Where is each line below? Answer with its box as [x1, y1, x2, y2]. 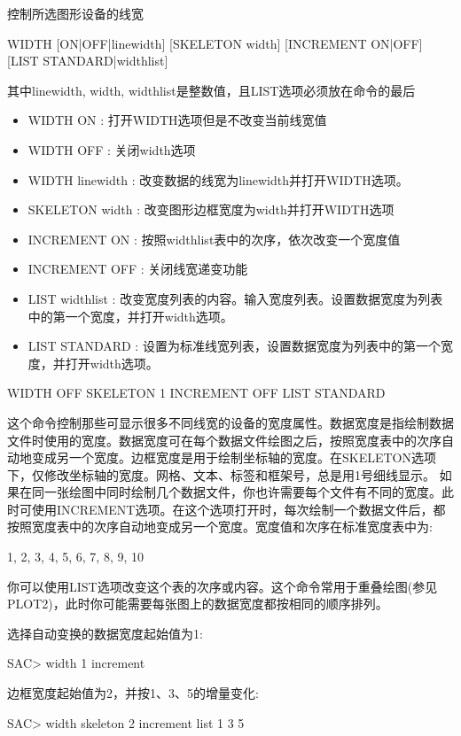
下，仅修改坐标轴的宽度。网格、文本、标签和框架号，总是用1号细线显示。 [7, 465, 435, 484]
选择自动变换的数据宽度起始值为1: [7, 624, 203, 642]
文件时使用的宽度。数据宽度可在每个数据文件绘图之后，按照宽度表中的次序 [7, 430, 441, 449]
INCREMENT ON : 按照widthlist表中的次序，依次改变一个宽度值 [27, 229, 401, 248]
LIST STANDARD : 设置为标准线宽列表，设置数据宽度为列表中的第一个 [27, 337, 441, 355]
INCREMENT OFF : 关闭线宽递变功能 [27, 260, 248, 278]
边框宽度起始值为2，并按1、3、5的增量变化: [7, 684, 259, 702]
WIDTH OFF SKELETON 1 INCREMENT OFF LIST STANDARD [7, 383, 386, 402]
